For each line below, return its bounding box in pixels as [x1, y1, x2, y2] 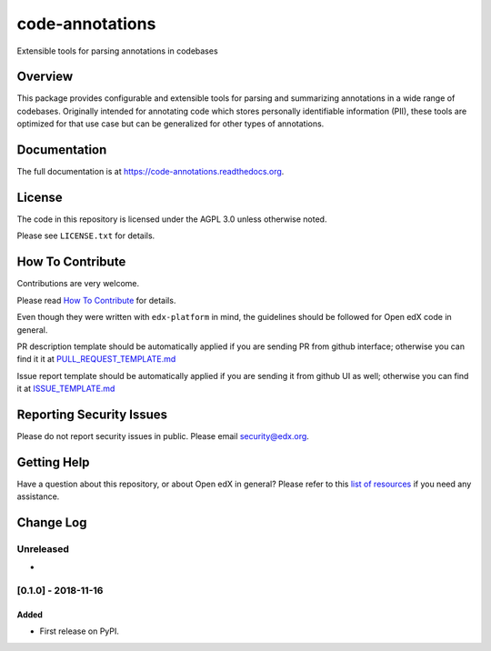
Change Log [16, 515, 87, 531]
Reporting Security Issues [16, 406, 168, 422]
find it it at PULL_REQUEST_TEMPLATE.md [16, 354, 176, 365]
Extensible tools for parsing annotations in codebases [16, 45, 218, 56]
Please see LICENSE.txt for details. [16, 230, 155, 241]
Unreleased [16, 543, 70, 556]
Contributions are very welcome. [16, 278, 140, 289]
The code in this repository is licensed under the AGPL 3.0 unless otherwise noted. [16, 214, 327, 225]
